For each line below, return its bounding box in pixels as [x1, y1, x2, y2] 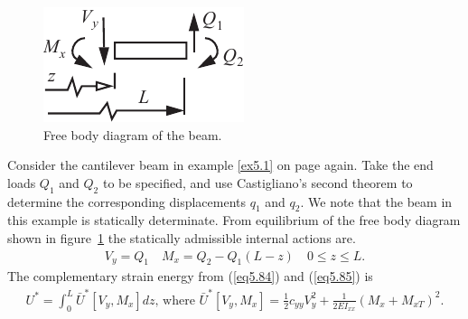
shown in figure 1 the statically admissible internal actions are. [7, 228, 356, 247]
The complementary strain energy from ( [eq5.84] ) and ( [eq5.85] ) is [7, 267, 373, 286]
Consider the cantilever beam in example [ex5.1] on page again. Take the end [7, 155, 434, 174]
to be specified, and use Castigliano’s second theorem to [102, 173, 413, 192]
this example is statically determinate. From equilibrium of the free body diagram [7, 211, 461, 230]
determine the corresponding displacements [7, 192, 247, 211]
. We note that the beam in [300, 192, 453, 211]
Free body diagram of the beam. [43, 125, 222, 144]
